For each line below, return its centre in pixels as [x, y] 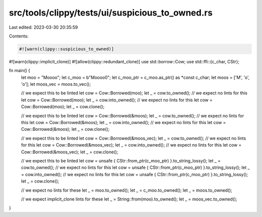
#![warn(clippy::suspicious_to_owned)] [66, 49]
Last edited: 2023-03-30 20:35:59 [43, 27]
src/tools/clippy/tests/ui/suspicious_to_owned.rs [111, 13]
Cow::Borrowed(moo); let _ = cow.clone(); [63, 107]
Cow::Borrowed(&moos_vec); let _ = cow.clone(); [70, 152]
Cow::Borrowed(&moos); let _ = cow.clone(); [65, 129]
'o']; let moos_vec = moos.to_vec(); [56, 84]
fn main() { [20, 71]
